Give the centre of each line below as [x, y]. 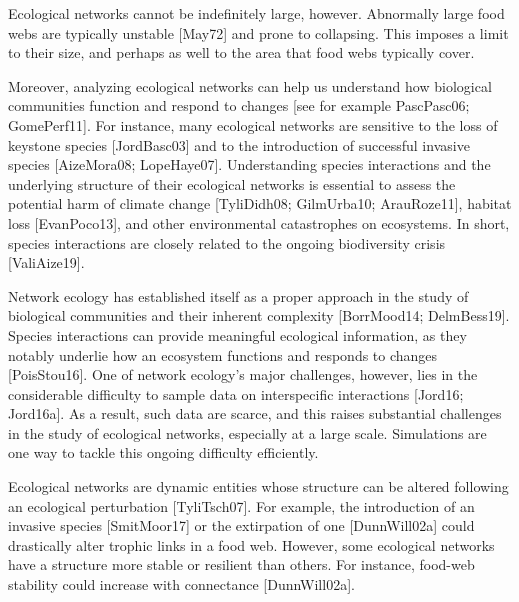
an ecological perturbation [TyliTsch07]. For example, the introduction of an [241, 505]
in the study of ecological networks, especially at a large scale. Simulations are [247, 432]
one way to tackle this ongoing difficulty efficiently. [163, 452]
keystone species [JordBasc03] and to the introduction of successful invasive [239, 144]
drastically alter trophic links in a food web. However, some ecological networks [251, 544]
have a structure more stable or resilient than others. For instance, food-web [241, 564]
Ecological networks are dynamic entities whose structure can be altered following [258, 486]
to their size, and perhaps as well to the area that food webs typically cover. [241, 52]
